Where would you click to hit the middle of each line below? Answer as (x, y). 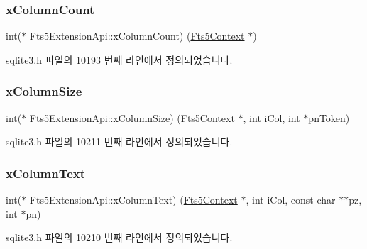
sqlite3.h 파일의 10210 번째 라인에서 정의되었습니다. (119, 237)
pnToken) (329, 117)
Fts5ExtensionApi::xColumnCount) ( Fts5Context (137, 36)
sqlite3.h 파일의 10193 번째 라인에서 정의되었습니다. (119, 59)
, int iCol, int (272, 117)
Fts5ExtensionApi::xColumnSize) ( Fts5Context (132, 117)
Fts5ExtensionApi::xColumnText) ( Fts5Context (133, 200)
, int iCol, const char (291, 200)
